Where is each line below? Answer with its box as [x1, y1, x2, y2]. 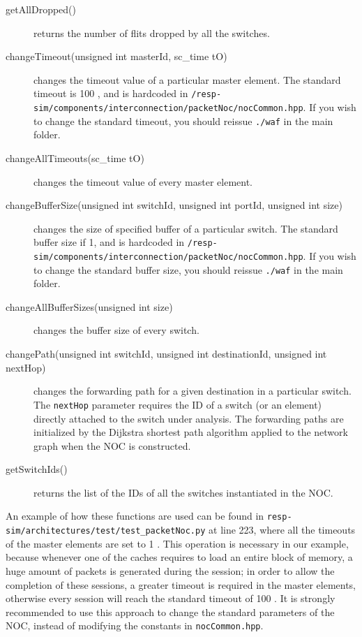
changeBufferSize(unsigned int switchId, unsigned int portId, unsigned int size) [6, 198, 342, 212]
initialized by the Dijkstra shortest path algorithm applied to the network [33, 425, 348, 439]
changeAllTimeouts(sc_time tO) [6, 150, 144, 165]
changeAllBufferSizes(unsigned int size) [6, 299, 173, 314]
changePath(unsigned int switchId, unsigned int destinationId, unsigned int [6, 346, 327, 361]
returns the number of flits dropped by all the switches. [33, 25, 270, 40]
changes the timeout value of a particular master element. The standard [33, 72, 341, 87]
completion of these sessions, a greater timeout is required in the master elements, [6, 577, 356, 592]
